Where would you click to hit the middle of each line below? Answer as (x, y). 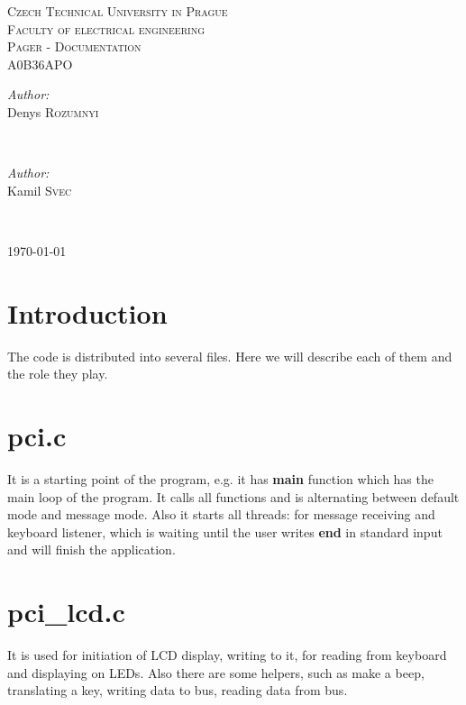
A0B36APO (40, 64)
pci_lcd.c (66, 612)
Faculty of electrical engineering (106, 28)
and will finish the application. (91, 549)
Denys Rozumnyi (53, 111)
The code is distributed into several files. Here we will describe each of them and (230, 356)
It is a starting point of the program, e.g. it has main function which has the (220, 478)
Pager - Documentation (74, 46)
